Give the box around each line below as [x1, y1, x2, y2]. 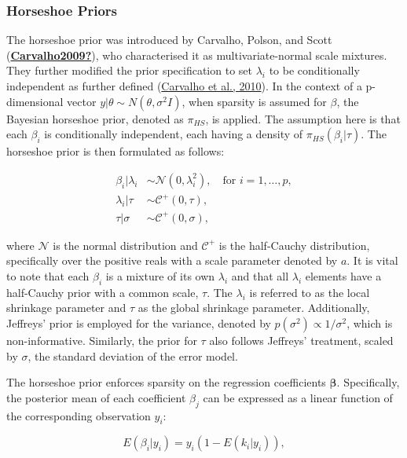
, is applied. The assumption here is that [205, 110, 401, 126]
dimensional [6, 93, 64, 109]
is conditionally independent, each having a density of [44, 126, 303, 142]
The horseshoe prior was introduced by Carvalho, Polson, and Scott [6, 31, 332, 48]
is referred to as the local [249, 284, 370, 300]
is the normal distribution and [53, 236, 198, 253]
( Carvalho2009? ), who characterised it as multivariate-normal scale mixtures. [6, 46, 387, 63]
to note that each [6, 268, 90, 284]
